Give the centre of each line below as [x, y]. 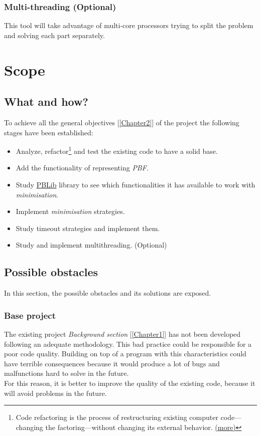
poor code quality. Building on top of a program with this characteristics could [125, 354]
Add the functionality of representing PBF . [82, 168]
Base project [30, 315]
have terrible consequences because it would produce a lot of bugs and [112, 363]
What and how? [46, 101]
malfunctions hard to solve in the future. [67, 373]
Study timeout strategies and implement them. [88, 228]
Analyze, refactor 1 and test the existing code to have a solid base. [117, 150]
